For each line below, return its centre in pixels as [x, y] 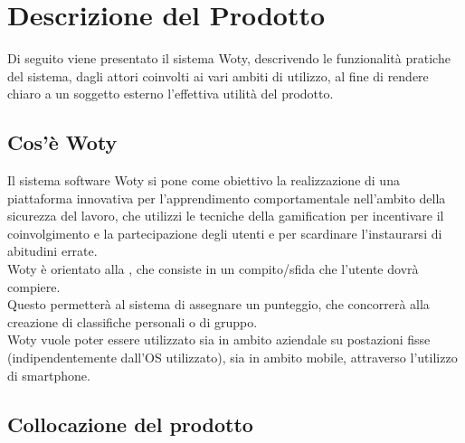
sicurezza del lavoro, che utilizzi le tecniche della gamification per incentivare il [226, 216]
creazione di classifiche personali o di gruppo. [133, 321]
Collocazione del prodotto [130, 424]
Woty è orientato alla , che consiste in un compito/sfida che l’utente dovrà [213, 269]
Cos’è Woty [62, 142]
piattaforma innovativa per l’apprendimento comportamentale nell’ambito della [227, 198]
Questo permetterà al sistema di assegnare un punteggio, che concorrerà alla [218, 304]
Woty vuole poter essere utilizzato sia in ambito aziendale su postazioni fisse [219, 339]
